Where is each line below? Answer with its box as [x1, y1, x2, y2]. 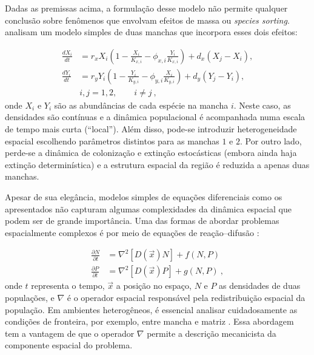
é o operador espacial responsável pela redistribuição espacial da [67, 291, 306, 304]
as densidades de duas [219, 279, 301, 292]
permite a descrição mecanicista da [147, 326, 276, 339]
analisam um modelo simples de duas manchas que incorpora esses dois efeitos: [5, 25, 298, 38]
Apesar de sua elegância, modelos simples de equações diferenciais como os [5, 191, 282, 203]
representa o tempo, [31, 279, 105, 292]
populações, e [5, 291, 55, 304]
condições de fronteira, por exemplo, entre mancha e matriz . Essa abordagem [5, 315, 294, 328]
